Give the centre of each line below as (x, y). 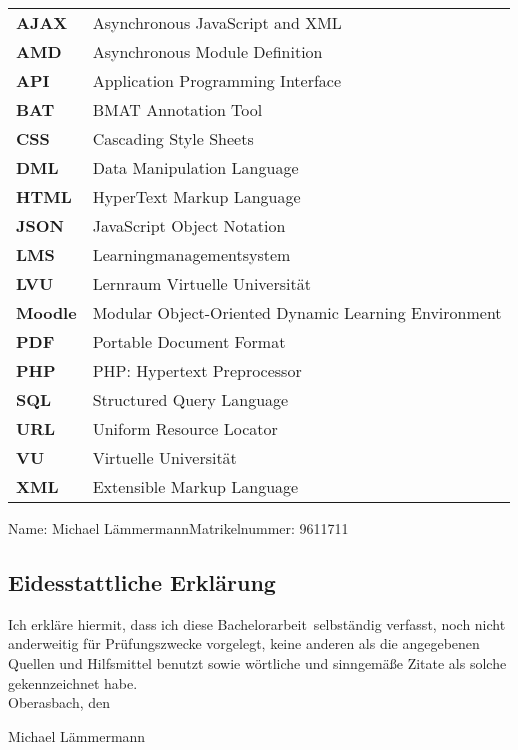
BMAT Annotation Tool (177, 109)
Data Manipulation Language (195, 167)
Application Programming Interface (217, 80)
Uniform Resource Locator (185, 428)
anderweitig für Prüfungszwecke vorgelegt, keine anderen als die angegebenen (244, 643)
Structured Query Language (190, 399)
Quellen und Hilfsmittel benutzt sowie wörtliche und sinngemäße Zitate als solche (257, 662)
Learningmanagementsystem (191, 254)
